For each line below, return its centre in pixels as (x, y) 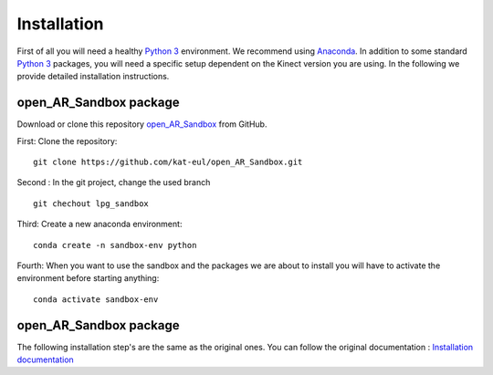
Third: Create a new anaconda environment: (100, 224)
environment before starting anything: (88, 278)
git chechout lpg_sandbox (91, 203)
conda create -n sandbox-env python (115, 245)
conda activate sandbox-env (96, 299)
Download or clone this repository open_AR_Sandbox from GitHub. (142, 124)
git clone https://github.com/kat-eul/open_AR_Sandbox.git (168, 162)
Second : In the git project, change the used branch (114, 182)
